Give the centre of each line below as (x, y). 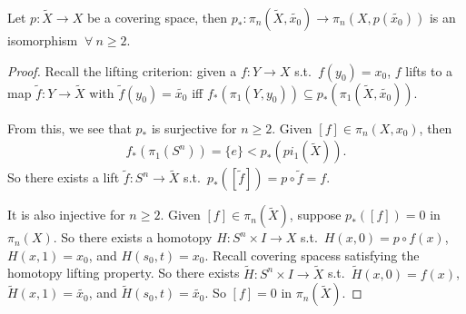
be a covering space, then (157, 17)
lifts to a (429, 70)
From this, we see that (69, 128)
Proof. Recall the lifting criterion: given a (122, 70)
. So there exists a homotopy (133, 237)
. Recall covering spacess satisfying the (312, 255)
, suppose (315, 215)
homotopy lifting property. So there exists (124, 273)
